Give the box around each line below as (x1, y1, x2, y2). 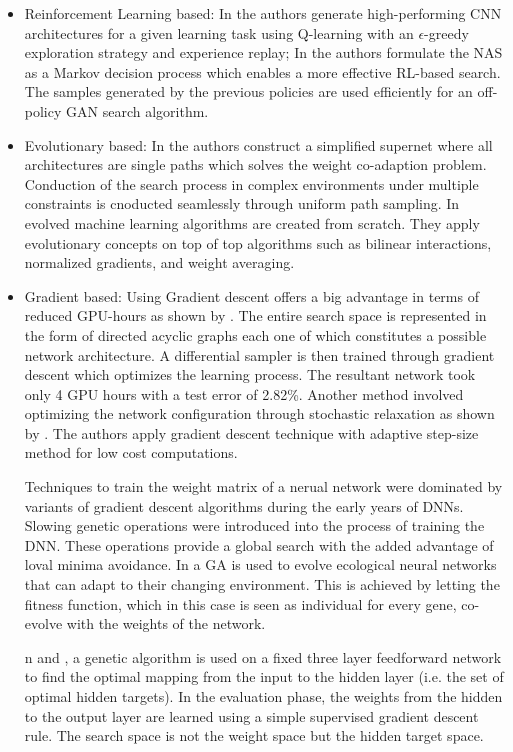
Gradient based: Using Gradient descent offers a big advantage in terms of (24, 285, 479, 306)
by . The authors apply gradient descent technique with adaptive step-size (24, 422, 479, 443)
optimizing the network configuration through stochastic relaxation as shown (24, 403, 495, 424)
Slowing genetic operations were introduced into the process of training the (24, 515, 485, 536)
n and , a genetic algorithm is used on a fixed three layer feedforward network (24, 646, 502, 667)
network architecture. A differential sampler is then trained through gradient (24, 344, 495, 365)
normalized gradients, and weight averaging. (24, 252, 295, 273)
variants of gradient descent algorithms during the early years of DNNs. (24, 495, 464, 516)
